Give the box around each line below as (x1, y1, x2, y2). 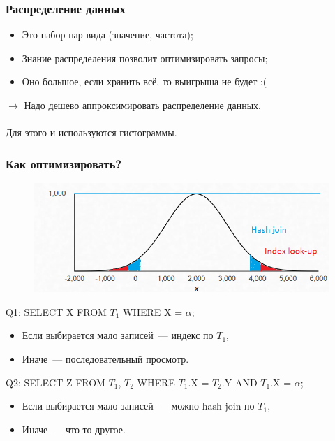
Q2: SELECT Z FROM (6, 375, 105, 389)
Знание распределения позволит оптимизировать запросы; (22, 50, 268, 65)
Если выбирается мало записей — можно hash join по (22, 398, 255, 413)
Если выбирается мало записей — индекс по (22, 328, 214, 342)
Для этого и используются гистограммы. (6, 125, 177, 140)
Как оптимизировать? (6, 154, 122, 172)
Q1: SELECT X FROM (6, 304, 107, 319)
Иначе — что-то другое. (22, 421, 126, 436)
